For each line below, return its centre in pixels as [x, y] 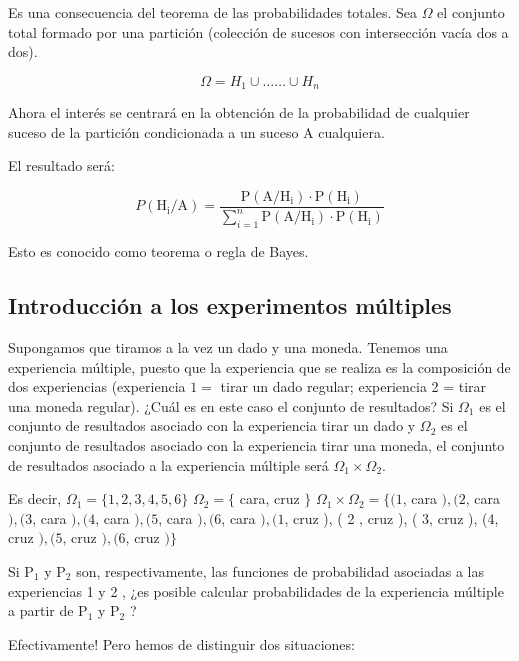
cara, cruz [269, 498]
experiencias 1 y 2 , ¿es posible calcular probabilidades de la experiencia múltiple [256, 590]
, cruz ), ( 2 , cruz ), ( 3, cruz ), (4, [391, 517]
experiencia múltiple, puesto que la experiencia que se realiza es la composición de [259, 366]
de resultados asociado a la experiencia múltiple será [168, 464]
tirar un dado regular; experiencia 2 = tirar [353, 386]
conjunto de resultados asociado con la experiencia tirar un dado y [212, 425]
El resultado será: [61, 165]
